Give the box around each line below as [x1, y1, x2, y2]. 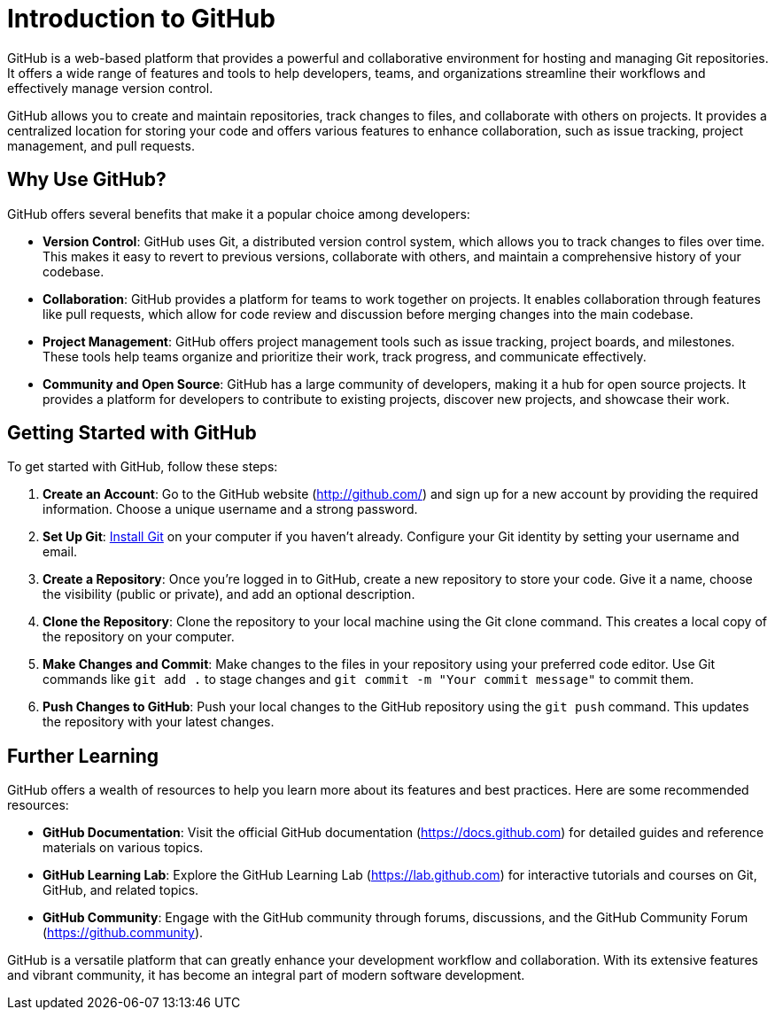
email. [43, 544, 78, 560]
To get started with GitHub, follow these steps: [7, 459, 278, 475]
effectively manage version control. [7, 80, 213, 96]
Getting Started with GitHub [7, 422, 257, 445]
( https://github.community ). [43, 925, 204, 941]
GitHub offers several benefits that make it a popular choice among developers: [7, 206, 470, 221]
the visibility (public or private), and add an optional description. [43, 586, 415, 602]
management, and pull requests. [7, 137, 195, 153]
